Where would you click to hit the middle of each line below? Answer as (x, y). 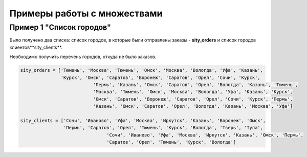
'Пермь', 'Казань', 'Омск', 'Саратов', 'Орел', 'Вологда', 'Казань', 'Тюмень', (195, 84)
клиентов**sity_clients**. (36, 47)
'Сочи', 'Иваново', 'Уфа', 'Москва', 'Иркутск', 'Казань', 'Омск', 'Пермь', (205, 135)
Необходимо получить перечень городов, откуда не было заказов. (83, 57)
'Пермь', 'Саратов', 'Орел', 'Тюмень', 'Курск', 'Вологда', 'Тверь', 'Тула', (163, 128)
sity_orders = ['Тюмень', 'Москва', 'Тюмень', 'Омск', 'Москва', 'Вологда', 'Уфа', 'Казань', (142, 70)
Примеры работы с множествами (86, 13)
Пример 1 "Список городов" (60, 27)
